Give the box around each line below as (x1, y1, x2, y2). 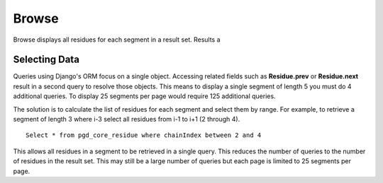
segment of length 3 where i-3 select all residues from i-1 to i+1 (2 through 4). (13, 115, 240, 124)
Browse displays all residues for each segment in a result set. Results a (13, 35, 221, 44)
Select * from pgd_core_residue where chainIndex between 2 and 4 (26, 131, 262, 139)
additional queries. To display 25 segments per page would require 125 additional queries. (13, 92, 276, 100)
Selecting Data (13, 54, 79, 66)
